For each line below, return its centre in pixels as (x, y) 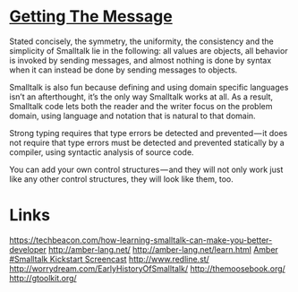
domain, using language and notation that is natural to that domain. (133, 116)
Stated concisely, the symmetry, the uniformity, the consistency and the (142, 41)
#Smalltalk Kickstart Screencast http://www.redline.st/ (110, 259)
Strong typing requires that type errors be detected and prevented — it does (149, 133)
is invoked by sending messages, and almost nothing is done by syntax (140, 60)
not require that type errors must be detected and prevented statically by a (147, 142)
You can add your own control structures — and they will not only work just (146, 169)
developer (28, 249)
